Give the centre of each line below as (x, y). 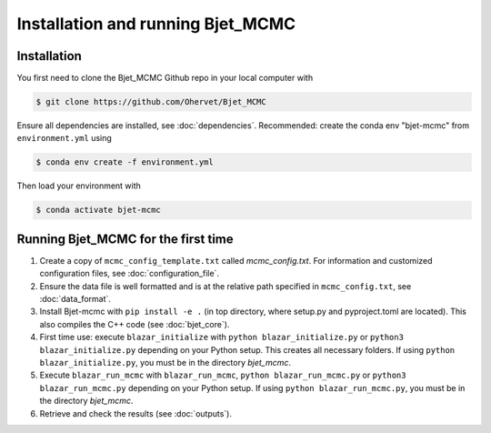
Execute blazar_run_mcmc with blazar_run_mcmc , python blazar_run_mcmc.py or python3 (223, 375)
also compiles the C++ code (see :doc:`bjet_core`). (135, 324)
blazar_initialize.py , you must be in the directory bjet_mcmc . (165, 363)
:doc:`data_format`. (75, 299)
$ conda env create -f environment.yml (125, 162)
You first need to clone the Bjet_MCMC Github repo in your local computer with (165, 78)
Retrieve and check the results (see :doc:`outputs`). (135, 413)
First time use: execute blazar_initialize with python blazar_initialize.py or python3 (222, 337)
